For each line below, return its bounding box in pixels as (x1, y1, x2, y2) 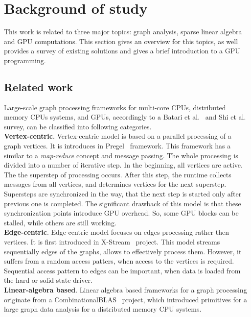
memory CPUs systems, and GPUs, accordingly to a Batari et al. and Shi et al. (4, 112, 246, 122)
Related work (4, 79, 73, 94)
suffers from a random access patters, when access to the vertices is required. (4, 256, 234, 266)
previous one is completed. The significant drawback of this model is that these (4, 198, 241, 208)
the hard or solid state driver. (4, 275, 92, 285)
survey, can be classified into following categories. (4, 121, 152, 131)
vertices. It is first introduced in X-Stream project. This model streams (4, 237, 220, 247)
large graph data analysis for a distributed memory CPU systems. (4, 304, 202, 314)
